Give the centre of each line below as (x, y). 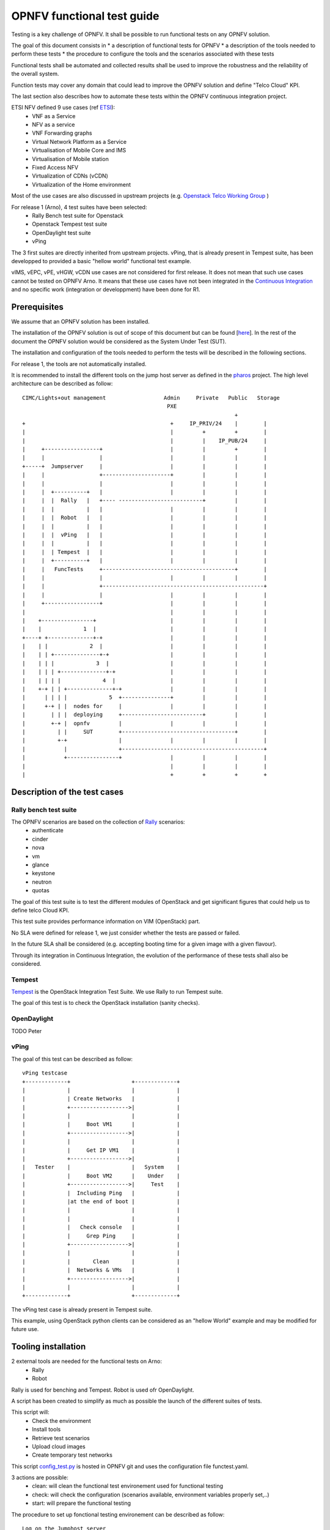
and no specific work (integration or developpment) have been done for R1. (106, 289)
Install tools (46, 1430)
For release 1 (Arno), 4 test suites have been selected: (79, 207)
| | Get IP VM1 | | (101, 1150)
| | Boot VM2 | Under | (101, 1176)
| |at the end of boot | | (101, 1202)
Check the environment (61, 1420)
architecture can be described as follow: (62, 384)
